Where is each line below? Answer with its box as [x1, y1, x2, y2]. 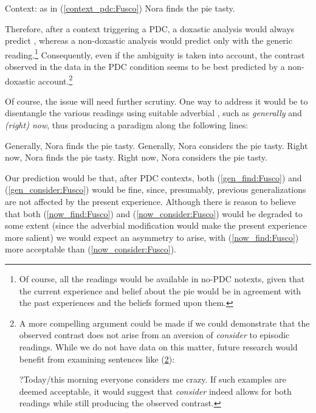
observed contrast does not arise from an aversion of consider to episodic [19, 328, 290, 341]
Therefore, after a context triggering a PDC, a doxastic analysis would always [5, 22, 295, 35]
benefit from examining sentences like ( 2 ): [19, 352, 175, 365]
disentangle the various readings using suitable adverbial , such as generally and [5, 106, 302, 119]
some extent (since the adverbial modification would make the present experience [5, 219, 307, 232]
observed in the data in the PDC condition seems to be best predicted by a [5, 60, 285, 73]
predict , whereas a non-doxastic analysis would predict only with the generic [5, 34, 292, 47]
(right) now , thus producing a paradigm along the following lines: [5, 119, 249, 131]
